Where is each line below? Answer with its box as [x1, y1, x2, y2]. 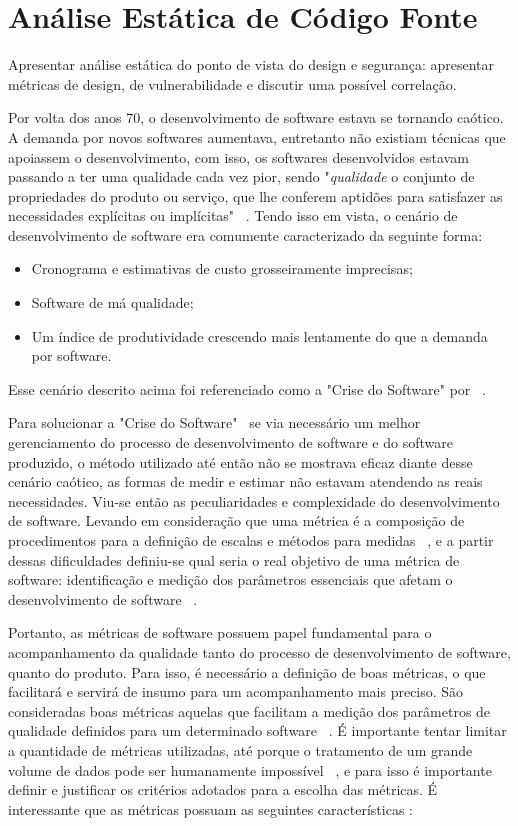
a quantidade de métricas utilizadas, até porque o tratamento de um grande [8, 739, 473, 760]
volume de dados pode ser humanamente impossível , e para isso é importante [8, 759, 492, 780]
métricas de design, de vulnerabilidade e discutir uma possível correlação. [8, 73, 457, 94]
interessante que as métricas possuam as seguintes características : [8, 798, 413, 819]
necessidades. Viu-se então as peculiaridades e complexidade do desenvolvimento [8, 490, 500, 511]
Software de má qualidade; [31, 292, 194, 313]
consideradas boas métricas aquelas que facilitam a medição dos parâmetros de [8, 700, 491, 721]
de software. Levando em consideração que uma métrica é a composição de [8, 510, 465, 531]
